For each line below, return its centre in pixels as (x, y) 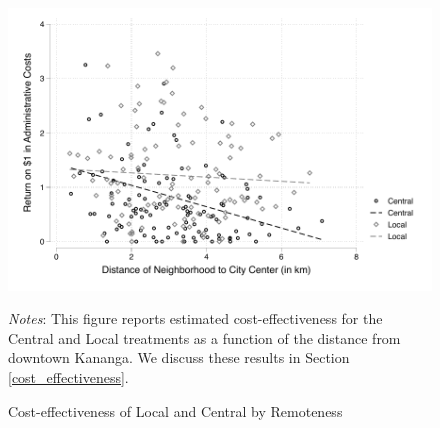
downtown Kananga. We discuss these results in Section (179, 357)
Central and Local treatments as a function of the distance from (204, 337)
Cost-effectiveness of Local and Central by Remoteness (175, 410)
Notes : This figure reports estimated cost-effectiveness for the (195, 318)
